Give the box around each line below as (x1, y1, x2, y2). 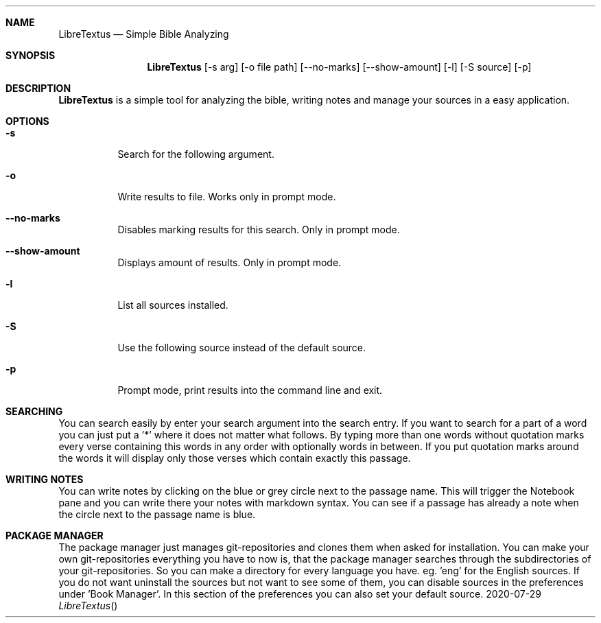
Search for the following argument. (117, 148, 274, 160)
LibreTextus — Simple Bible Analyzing (58, 28, 229, 40)
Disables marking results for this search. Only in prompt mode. (117, 224, 400, 235)
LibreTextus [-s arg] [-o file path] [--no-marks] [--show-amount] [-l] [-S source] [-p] (147, 61, 532, 73)
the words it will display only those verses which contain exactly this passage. (58, 452, 411, 464)
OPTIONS (5, 115, 49, 127)
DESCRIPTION (5, 82, 71, 94)
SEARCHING (5, 405, 63, 417)
